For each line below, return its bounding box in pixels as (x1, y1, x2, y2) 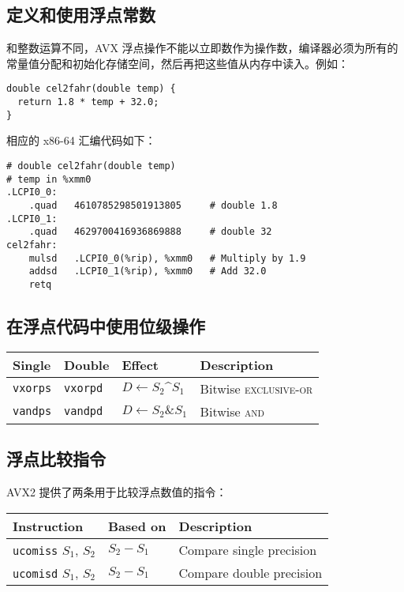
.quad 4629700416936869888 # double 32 (28, 226, 272, 238)
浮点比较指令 (6, 447, 106, 471)
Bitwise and (200, 402, 264, 420)
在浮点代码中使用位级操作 (6, 313, 205, 337)
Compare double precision (178, 563, 323, 582)
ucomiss (13, 544, 58, 557)
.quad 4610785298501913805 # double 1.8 (28, 199, 278, 211)
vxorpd (64, 382, 103, 395)
